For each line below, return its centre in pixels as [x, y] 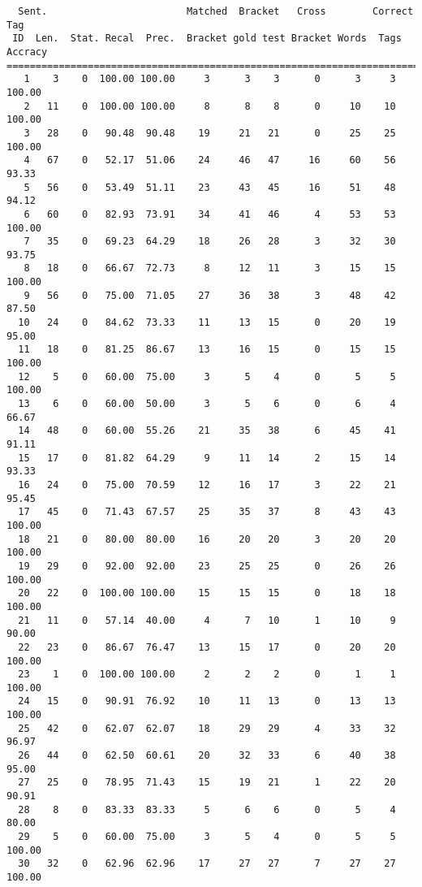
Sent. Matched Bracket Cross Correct [216, 11]
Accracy [27, 52]
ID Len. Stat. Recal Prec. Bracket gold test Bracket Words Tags [207, 39]
